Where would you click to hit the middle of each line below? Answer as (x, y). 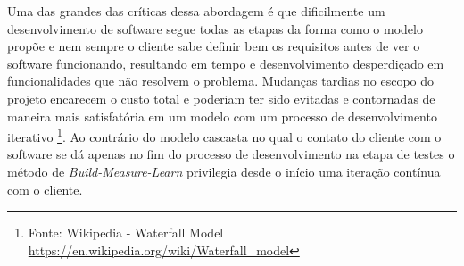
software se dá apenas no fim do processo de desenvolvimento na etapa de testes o (231, 154)
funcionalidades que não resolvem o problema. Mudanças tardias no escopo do (221, 81)
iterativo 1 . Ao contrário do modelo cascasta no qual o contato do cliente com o (224, 135)
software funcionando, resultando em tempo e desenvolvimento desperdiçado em (226, 63)
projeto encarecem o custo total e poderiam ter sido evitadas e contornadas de (221, 98)
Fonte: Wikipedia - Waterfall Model (126, 233)
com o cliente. (45, 189)
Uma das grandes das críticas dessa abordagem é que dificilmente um (196, 11)
